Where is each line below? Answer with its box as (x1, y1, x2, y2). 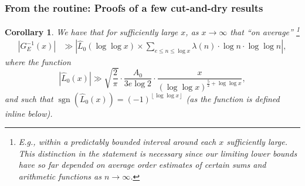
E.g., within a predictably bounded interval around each (18, 136, 216, 148)
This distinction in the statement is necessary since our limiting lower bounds (18, 147, 297, 159)
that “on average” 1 (230, 24, 300, 38)
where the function (5, 55, 71, 67)
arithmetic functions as (18, 170, 101, 182)
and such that (5, 92, 53, 104)
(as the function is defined (186, 92, 280, 104)
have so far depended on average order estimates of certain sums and (18, 158, 266, 171)
